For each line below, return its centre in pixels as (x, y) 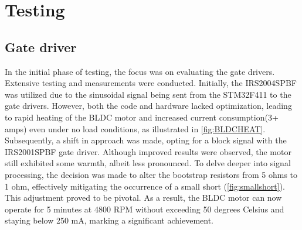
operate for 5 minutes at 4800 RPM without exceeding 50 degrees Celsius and (145, 209)
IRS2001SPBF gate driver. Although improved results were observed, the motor (148, 151)
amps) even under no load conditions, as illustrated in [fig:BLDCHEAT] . (135, 128)
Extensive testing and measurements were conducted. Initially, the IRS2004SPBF (151, 83)
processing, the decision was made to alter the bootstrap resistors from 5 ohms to (151, 174)
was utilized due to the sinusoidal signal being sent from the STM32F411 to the (148, 94)
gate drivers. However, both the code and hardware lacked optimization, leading (148, 106)
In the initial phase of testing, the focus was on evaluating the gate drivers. (140, 71)
